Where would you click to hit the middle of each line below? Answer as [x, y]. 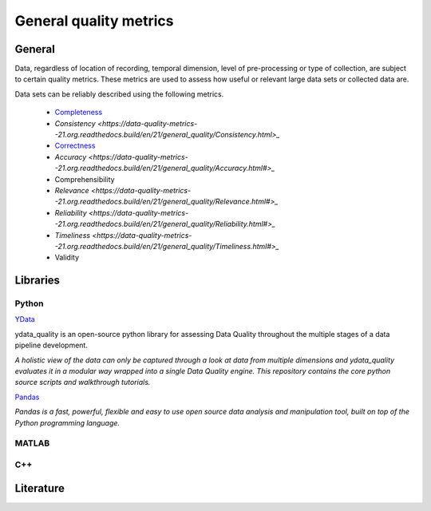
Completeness [79, 113]
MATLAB [32, 443]
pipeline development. [51, 345]
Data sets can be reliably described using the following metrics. [119, 94]
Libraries [37, 281]
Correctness [75, 146]
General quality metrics [94, 21]
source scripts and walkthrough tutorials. [83, 382]
